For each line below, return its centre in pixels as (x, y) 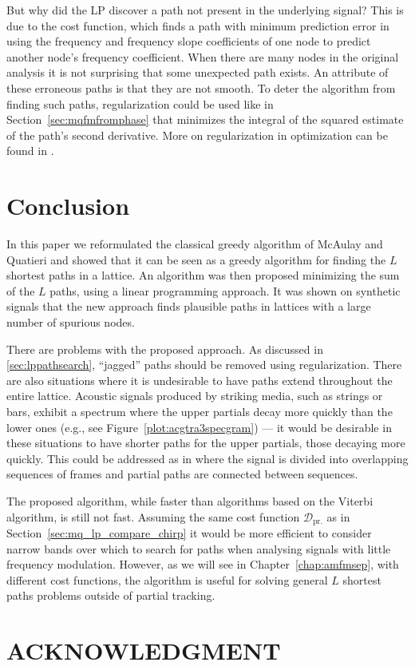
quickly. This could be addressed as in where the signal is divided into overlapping (207, 458)
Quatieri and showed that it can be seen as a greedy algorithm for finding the (196, 259)
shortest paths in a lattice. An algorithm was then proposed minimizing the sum (203, 275)
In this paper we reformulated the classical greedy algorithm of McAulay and (195, 244)
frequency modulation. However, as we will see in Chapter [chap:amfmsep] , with (203, 564)
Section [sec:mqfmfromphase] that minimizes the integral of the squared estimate (205, 119)
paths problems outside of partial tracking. (111, 595)
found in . (30, 151)
